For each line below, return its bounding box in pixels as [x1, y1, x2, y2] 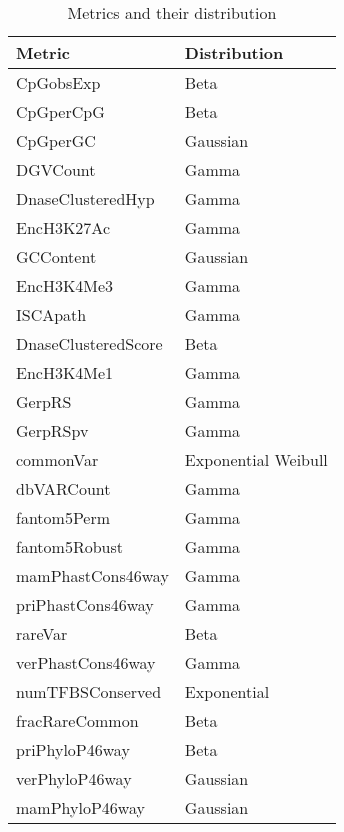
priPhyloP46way [16, 738, 130, 761]
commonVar [16, 448, 99, 471]
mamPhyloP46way [16, 796, 145, 819]
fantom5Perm [16, 506, 111, 529]
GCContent [16, 245, 97, 268]
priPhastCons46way [16, 593, 154, 616]
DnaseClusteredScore [16, 332, 163, 355]
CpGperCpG [16, 100, 105, 123]
